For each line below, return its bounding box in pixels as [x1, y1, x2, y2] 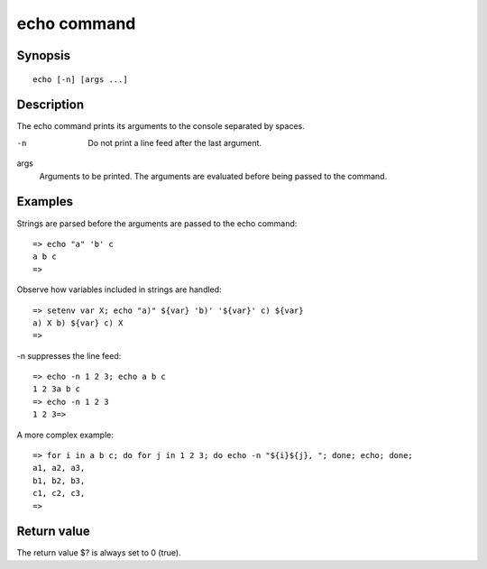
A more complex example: [16, 429, 115, 440]
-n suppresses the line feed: [16, 350, 122, 361]
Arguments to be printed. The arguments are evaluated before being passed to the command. [39, 170, 388, 181]
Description [16, 97, 85, 113]
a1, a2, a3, [32, 463, 86, 473]
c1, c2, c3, [32, 488, 86, 499]
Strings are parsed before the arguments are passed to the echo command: [16, 217, 298, 229]
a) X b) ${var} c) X [32, 317, 124, 328]
